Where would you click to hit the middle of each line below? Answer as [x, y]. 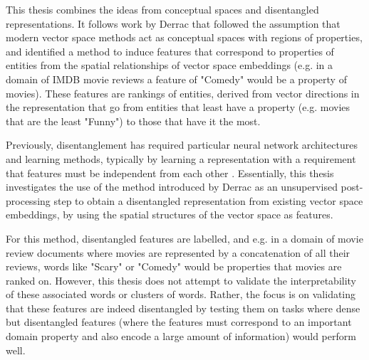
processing [28, 200]
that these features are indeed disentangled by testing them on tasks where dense [183, 308]
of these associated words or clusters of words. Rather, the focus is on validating [181, 294]
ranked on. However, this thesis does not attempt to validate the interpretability [181, 280]
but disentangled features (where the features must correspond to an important [179, 322]
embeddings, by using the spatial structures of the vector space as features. [170, 215]
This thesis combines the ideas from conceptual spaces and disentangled [162, 9]
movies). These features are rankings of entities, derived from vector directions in [183, 93]
